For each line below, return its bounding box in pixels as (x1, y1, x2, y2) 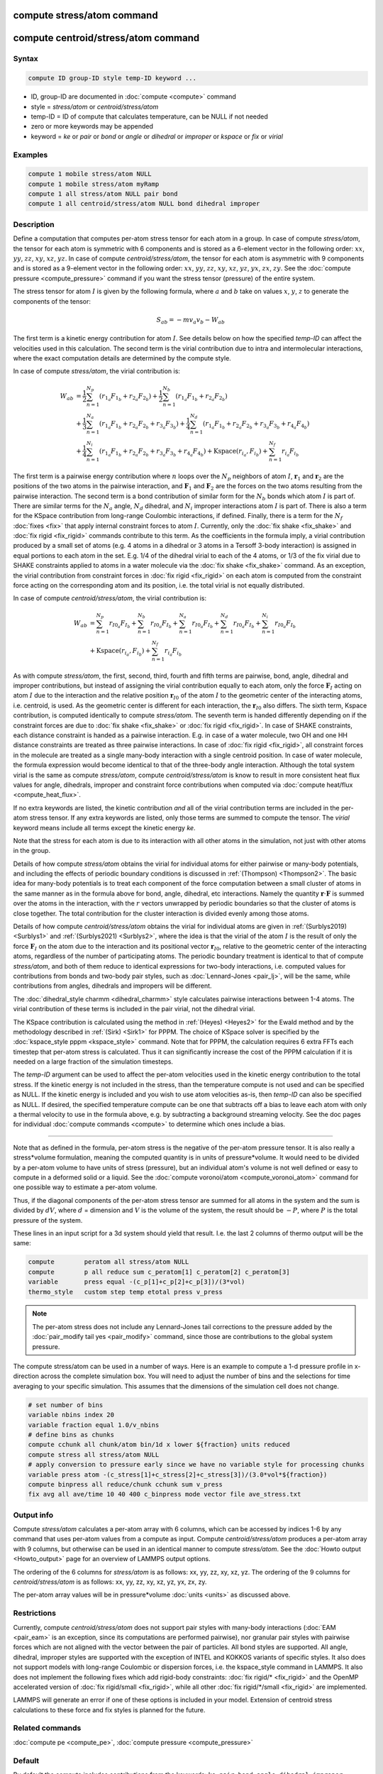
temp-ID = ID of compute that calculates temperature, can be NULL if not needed (30, 112, 269, 121)
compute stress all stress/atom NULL (28, 1450, 160, 1458)
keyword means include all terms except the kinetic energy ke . (13, 823, 196, 832)
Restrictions (13, 1608, 57, 1618)
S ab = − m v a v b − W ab (156, 316, 226, 326)
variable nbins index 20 (28, 1411, 115, 1419)
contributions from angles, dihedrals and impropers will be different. (13, 981, 212, 990)
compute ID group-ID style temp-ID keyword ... (28, 75, 196, 82)
